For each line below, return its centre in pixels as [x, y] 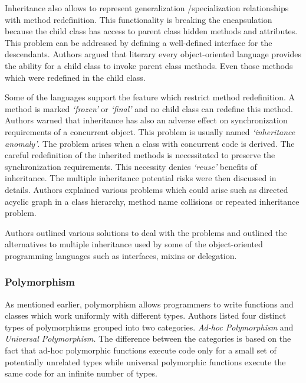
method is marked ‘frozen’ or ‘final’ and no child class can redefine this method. [149, 108]
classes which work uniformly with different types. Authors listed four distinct [146, 315]
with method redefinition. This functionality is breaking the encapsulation [139, 19]
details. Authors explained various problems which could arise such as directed [147, 189]
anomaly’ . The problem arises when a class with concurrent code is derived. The [150, 143]
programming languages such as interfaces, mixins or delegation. [121, 255]
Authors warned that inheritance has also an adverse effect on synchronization [146, 120]
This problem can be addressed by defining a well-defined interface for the [139, 42]
